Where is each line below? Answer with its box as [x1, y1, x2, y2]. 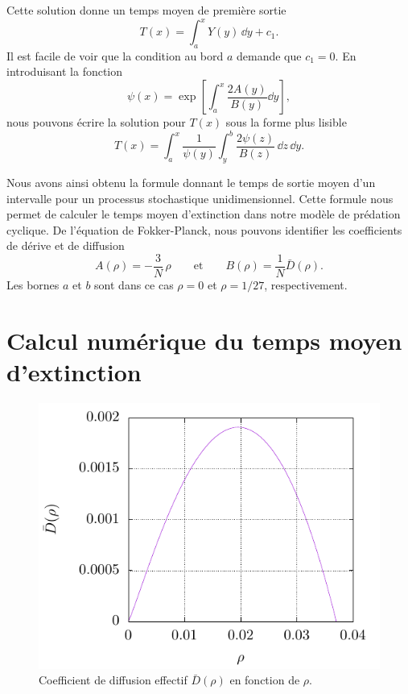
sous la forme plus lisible [225, 114, 347, 131]
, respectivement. [264, 276, 348, 293]
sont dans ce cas [94, 276, 174, 293]
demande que [237, 47, 302, 64]
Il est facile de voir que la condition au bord [6, 47, 224, 64]
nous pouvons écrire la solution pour [6, 114, 186, 131]
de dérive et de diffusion [6, 237, 125, 254]
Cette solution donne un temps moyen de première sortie [6, 2, 286, 18]
